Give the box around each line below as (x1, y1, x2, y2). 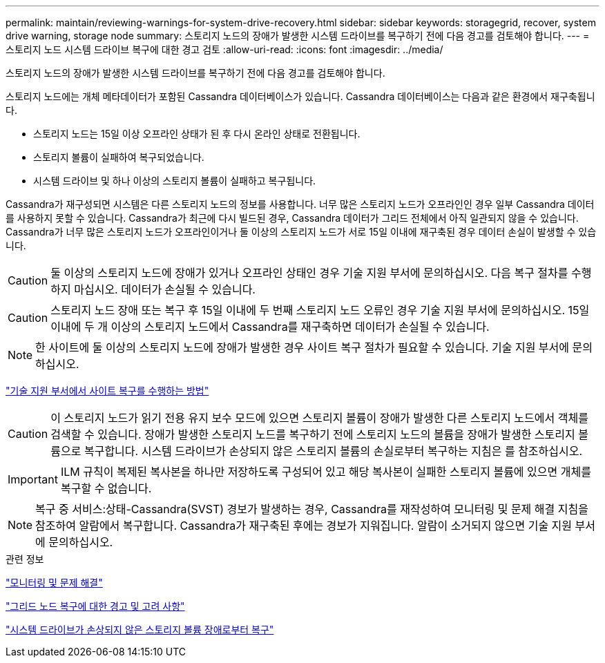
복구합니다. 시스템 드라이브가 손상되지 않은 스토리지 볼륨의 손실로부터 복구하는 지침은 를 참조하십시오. (84, 444, 583, 458)
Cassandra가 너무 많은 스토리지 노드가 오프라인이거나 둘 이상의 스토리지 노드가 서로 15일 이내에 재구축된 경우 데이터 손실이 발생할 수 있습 (6, 226, 597, 238)
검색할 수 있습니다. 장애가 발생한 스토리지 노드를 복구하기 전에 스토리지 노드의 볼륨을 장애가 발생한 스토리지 (50, 427, 575, 441)
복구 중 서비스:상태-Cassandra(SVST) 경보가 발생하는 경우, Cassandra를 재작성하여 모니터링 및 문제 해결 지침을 (35, 502, 588, 516)
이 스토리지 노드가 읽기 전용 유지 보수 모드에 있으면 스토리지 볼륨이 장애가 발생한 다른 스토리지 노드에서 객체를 (50, 411, 588, 425)
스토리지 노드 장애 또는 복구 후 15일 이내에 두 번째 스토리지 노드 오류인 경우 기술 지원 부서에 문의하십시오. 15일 (50, 303, 590, 317)
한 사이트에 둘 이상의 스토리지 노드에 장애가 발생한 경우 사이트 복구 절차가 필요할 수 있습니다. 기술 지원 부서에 (35, 340, 570, 354)
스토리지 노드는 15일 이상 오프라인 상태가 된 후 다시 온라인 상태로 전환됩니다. (33, 128, 361, 140)
